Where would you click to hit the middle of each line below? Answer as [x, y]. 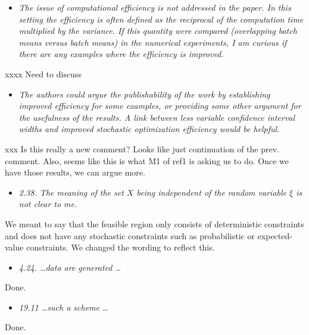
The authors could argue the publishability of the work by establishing [144, 94]
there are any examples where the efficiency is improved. [121, 54]
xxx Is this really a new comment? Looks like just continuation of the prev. [142, 148]
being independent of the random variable [212, 192]
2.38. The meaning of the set [71, 192]
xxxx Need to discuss [43, 73]
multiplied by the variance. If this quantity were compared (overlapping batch [158, 31]
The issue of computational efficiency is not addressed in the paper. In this [155, 7]
